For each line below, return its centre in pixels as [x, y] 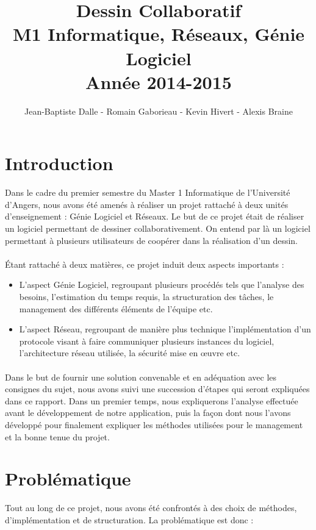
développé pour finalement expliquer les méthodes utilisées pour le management [154, 424]
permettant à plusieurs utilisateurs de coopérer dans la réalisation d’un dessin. [151, 240]
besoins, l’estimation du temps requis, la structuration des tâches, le [146, 296]
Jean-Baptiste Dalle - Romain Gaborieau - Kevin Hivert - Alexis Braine [159, 111]
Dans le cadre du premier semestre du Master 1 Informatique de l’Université [148, 192]
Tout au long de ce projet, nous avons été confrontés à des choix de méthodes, [151, 508]
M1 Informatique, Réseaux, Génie [159, 34]
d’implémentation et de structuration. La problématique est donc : [129, 519]
